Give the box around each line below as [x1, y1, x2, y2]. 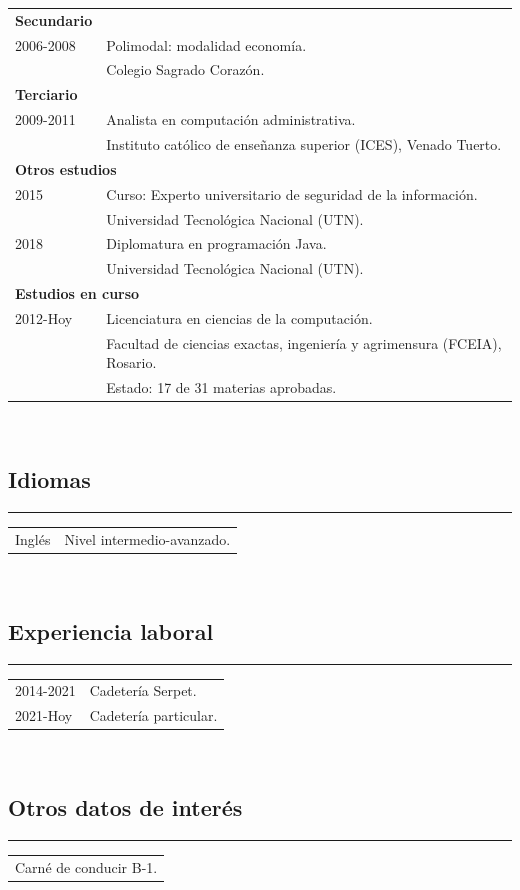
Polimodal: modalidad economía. [106, 34, 307, 55]
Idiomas [8, 464, 91, 495]
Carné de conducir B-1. [15, 856, 158, 877]
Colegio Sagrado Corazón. [106, 59, 265, 80]
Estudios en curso [15, 283, 140, 304]
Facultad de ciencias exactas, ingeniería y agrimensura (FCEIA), [106, 332, 502, 353]
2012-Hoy [15, 307, 73, 328]
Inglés [15, 528, 51, 549]
